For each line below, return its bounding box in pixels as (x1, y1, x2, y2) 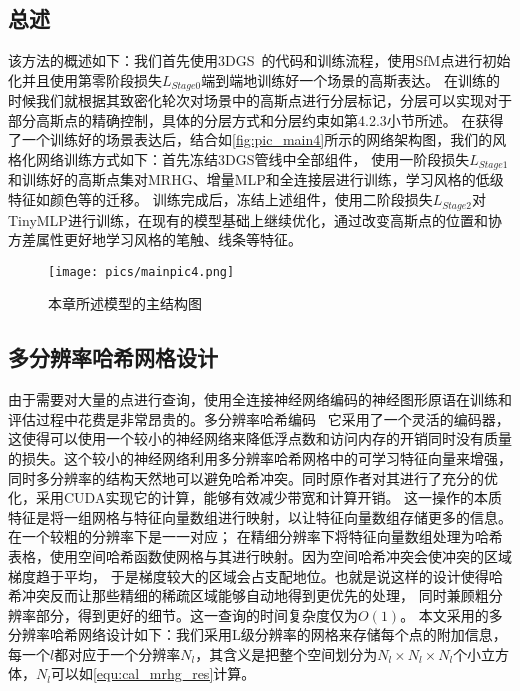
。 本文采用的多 (400, 604, 503, 625)
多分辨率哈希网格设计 (8, 342, 218, 373)
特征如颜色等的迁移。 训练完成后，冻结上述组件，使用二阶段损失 (8, 189, 433, 210)
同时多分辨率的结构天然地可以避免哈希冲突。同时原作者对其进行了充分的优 (8, 467, 498, 488)
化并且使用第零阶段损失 (8, 69, 162, 90)
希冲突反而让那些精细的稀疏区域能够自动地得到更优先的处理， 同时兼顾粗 (8, 585, 489, 606)
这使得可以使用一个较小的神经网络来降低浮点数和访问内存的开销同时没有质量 (8, 428, 512, 449)
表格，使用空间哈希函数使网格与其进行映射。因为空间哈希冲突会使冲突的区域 (8, 545, 512, 566)
